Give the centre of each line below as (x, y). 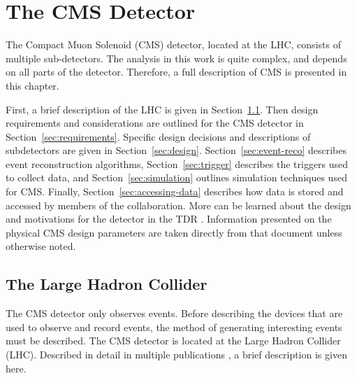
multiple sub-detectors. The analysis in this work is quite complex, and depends (176, 58)
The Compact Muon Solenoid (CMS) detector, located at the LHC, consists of (173, 44)
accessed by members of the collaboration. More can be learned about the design (178, 205)
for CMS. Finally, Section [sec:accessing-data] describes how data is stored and (175, 191)
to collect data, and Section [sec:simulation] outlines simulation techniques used (176, 177)
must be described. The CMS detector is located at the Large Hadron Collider (173, 341)
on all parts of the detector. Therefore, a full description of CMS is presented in (176, 72)
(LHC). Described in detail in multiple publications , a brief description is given (176, 355)
